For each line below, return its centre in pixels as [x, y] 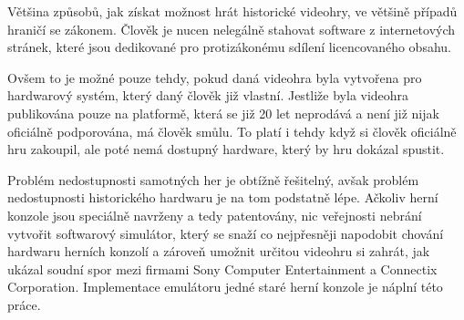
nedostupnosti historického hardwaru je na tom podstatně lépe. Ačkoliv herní [223, 197]
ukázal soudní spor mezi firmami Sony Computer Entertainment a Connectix [222, 268]
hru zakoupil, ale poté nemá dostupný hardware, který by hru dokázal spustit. [226, 149]
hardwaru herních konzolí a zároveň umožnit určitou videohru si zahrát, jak [219, 251]
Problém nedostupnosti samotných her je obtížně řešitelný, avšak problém [213, 179]
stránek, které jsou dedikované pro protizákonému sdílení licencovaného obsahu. [229, 47]
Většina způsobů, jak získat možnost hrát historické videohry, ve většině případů [232, 11]
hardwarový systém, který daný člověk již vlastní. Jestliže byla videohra [208, 95]
